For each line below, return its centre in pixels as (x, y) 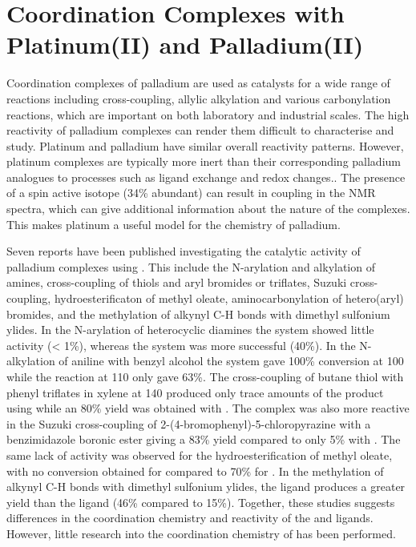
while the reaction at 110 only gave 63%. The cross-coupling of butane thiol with (205, 376)
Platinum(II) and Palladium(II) (185, 44)
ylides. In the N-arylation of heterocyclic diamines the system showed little (190, 330)
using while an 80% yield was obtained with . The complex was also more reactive (208, 408)
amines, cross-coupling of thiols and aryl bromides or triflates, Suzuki (177, 282)
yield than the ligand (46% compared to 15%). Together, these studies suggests (201, 502)
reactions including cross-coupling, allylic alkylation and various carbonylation (199, 98)
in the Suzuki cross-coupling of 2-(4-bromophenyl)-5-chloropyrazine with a (189, 423)
